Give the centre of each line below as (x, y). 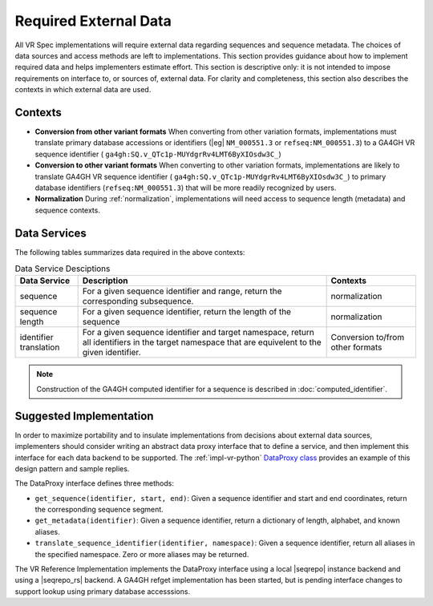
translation (40, 347)
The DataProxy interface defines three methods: (94, 483)
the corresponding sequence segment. (99, 510)
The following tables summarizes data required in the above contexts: (130, 252)
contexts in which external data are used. (83, 90)
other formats (356, 347)
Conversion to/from (368, 337)
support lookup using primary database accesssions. (103, 591)
